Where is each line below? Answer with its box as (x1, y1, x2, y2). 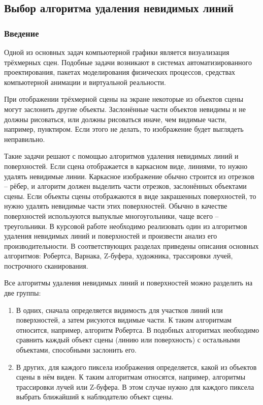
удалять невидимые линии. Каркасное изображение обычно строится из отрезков (4, 170, 254, 181)
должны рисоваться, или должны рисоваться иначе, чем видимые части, (4, 113, 227, 124)
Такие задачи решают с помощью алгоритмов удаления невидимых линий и (4, 151, 239, 161)
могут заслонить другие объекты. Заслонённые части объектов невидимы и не (4, 103, 246, 114)
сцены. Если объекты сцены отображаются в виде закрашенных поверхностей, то (4, 190, 256, 201)
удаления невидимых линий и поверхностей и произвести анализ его (4, 230, 217, 241)
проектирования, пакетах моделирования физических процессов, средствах (4, 67, 236, 77)
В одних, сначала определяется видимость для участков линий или (16, 304, 223, 315)
